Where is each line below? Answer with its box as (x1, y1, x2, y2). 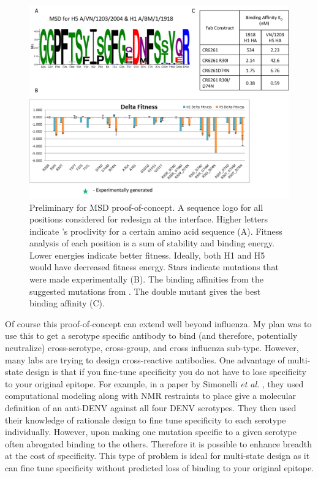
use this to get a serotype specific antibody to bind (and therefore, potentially (5, 329, 298, 342)
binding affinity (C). (29, 297, 105, 309)
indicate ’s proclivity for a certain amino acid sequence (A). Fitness (29, 224, 282, 237)
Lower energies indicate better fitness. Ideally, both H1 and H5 (29, 248, 265, 261)
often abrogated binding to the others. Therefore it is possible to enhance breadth (5, 437, 312, 450)
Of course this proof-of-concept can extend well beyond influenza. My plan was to (5, 317, 312, 330)
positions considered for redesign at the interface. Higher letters (29, 213, 268, 226)
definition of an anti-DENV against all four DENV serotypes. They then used (5, 401, 297, 414)
